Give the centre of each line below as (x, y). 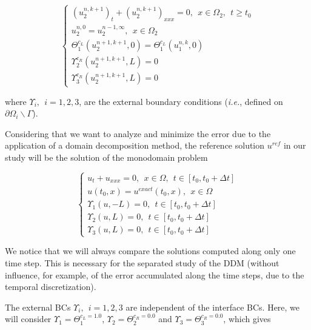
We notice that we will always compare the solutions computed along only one (150, 251)
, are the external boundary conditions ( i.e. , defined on (181, 101)
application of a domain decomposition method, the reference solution (135, 145)
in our (295, 145)
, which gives (247, 319)
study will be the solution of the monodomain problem (106, 157)
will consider (28, 319)
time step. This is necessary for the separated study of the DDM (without (142, 262)
